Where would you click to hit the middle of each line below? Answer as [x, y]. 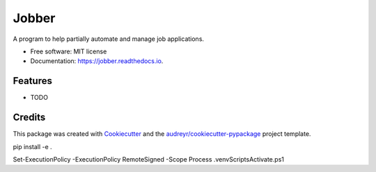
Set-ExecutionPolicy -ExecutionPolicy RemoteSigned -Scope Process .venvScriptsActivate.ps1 [149, 159]
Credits [29, 118]
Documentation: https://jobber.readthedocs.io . [97, 61]
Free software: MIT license [69, 51]
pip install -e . [32, 146]
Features [32, 81]
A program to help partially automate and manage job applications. [109, 39]
